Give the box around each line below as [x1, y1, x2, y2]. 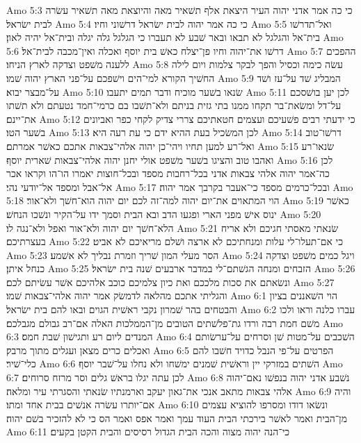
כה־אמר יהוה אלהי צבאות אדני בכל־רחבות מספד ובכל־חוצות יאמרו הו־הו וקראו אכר [6, 166, 330, 181]
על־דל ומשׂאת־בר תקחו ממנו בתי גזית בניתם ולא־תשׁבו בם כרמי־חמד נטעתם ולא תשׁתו [6, 98, 342, 112]
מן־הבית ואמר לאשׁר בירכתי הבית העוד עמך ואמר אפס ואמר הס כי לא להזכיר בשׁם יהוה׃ [6, 410, 347, 425]
